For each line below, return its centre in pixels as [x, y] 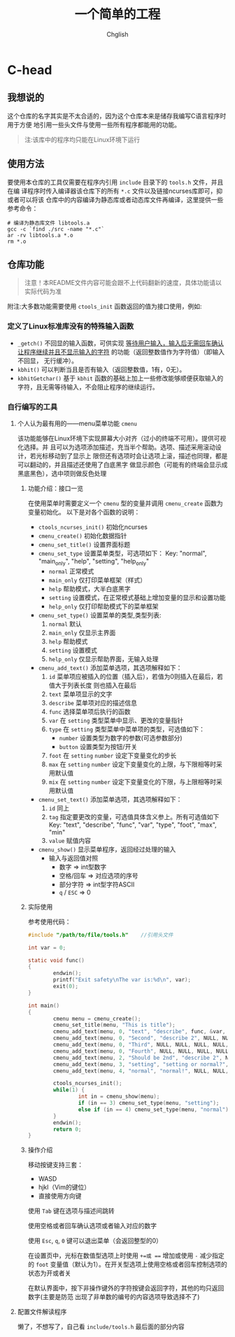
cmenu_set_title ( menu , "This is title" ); [114, 1025]
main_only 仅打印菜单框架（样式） [98, 580]
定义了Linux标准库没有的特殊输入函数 [71, 326]
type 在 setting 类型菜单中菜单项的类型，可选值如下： [127, 729]
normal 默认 [65, 624]
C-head [30, 70]
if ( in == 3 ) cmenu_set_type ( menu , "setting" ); [149, 1103]
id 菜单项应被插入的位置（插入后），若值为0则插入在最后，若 [136, 676]
